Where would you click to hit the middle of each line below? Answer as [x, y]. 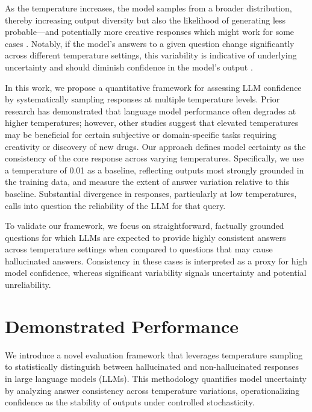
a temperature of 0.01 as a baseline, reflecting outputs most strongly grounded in [154, 170]
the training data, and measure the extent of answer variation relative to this [147, 182]
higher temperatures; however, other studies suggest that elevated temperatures [152, 123]
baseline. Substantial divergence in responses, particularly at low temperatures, [151, 193]
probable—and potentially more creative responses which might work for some [150, 32]
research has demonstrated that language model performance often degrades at [151, 111]
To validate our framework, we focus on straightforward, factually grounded [145, 226]
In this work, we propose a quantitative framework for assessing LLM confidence [153, 87]
